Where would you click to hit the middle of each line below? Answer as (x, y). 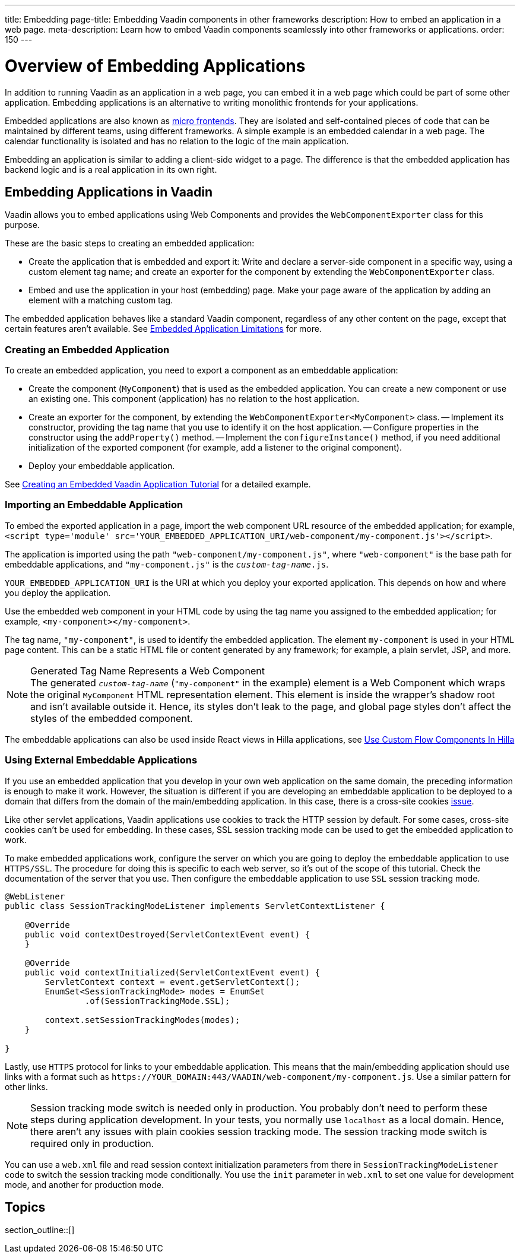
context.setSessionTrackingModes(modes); (142, 1020)
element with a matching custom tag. (101, 300)
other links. (26, 1086)
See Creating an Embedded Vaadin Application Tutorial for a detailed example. (158, 484)
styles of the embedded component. (112, 718)
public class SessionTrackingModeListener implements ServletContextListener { (195, 906)
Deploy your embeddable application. (102, 466)
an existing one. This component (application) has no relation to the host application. (194, 399)
